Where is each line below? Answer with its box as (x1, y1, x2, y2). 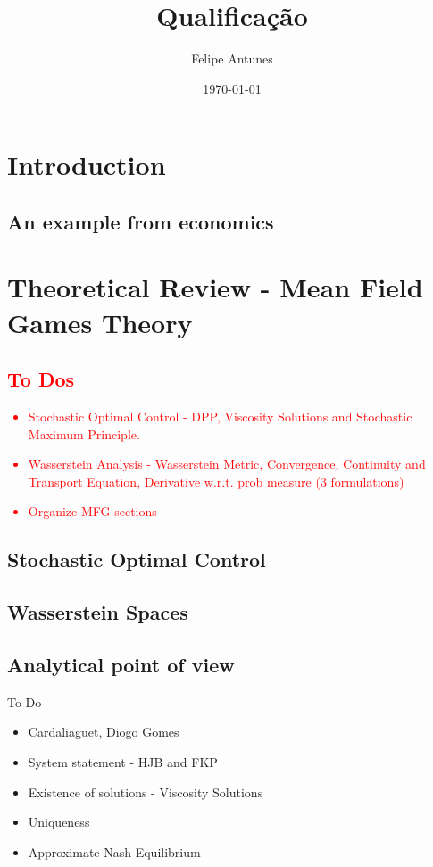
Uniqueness (28, 813, 90, 831)
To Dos (7, 365, 75, 393)
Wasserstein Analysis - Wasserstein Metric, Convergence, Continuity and (28, 454, 426, 473)
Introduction (7, 146, 166, 183)
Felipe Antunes (191, 49, 273, 68)
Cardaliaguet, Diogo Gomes (28, 722, 179, 741)
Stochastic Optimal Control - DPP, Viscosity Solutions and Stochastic (28, 407, 412, 426)
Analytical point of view (7, 650, 235, 678)
